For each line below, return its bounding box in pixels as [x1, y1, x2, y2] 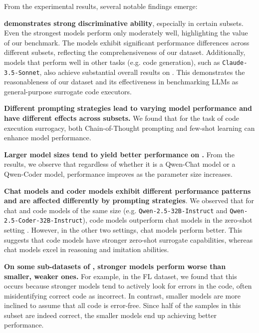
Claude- [222, 59, 248, 66]
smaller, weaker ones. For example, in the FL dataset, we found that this [4, 271, 237, 281]
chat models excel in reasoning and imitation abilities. [4, 244, 169, 255]
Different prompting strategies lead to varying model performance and [4, 103, 253, 113]
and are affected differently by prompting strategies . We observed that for [4, 195, 255, 206]
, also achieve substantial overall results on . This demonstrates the [39, 66, 245, 77]
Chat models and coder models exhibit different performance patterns [4, 185, 251, 196]
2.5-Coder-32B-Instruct [4, 217, 83, 225]
